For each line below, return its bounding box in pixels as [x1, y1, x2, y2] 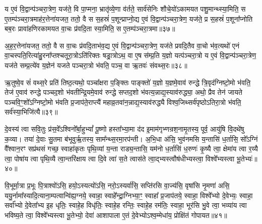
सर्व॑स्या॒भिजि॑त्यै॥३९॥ [5, 106, 58, 117]
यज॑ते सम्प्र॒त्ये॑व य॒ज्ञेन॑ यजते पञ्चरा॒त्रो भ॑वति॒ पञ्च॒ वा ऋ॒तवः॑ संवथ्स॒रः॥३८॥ [5, 60, 187, 70]
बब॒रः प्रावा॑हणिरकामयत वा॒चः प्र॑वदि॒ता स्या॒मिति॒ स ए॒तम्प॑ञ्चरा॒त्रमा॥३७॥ [5, 23, 175, 34]
